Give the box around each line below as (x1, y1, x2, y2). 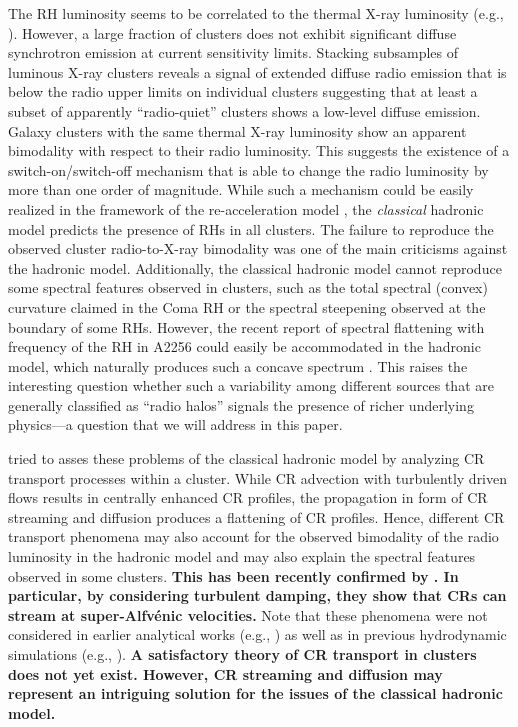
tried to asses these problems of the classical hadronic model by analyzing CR (8, 448, 485, 469)
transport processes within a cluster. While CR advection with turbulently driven (8, 467, 508, 488)
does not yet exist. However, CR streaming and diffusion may (8, 663, 443, 684)
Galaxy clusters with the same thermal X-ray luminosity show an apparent (8, 120, 467, 141)
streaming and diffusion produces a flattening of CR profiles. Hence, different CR (8, 506, 505, 527)
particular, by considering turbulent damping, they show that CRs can (8, 585, 507, 606)
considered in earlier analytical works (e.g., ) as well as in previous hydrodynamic (8, 624, 507, 645)
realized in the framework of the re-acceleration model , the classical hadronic (8, 198, 484, 219)
